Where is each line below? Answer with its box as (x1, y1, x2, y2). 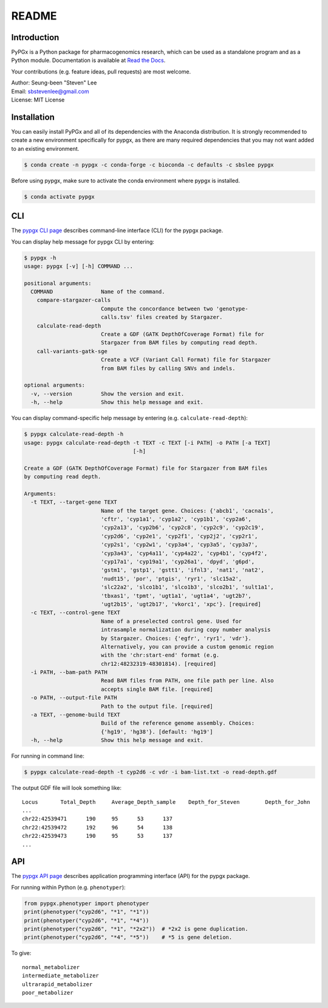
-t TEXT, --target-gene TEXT (30, 499, 118, 506)
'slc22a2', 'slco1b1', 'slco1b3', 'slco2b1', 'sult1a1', (100, 584, 275, 591)
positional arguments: (24, 279, 92, 287)
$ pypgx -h (24, 254, 56, 261)
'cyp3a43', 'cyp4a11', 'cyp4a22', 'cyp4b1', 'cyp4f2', (100, 550, 268, 557)
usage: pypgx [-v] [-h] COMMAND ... (24, 262, 134, 270)
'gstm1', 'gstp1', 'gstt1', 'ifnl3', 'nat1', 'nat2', (100, 567, 264, 574)
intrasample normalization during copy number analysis (100, 626, 271, 633)
